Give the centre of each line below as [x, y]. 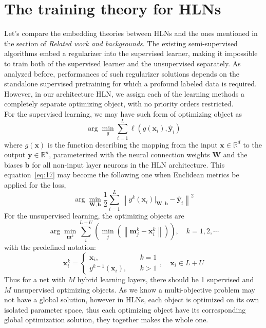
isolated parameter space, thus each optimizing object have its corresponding [125, 309]
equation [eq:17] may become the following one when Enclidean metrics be [122, 175]
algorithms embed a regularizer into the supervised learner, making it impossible [131, 53]
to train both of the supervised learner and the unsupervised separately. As [122, 63]
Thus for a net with [35, 279]
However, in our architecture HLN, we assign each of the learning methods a [125, 93]
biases [13, 164]
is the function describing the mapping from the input [132, 144]
